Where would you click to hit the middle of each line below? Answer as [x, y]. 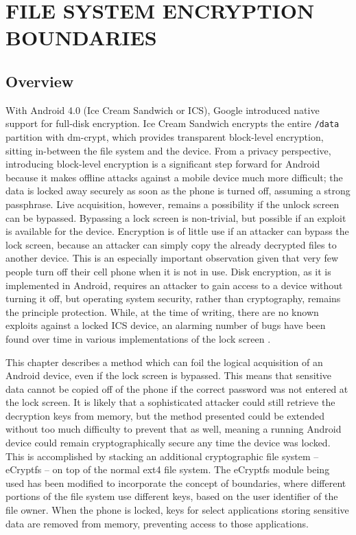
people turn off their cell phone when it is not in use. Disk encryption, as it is [168, 271]
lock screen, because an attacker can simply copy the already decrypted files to [171, 244]
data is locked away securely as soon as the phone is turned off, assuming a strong [178, 191]
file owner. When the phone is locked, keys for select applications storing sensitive [177, 510]
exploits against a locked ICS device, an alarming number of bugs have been [166, 325]
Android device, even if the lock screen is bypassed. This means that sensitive [169, 375]
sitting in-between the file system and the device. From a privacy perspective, [168, 150]
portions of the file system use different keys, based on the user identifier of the [172, 496]
